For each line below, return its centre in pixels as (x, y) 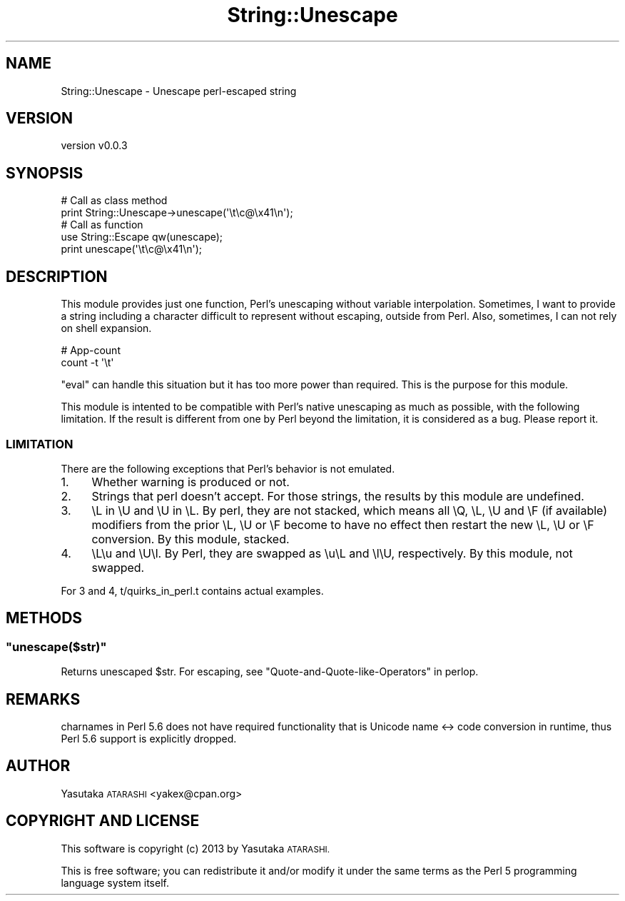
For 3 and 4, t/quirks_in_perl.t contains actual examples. (192, 590)
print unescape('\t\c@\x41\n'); (131, 249)
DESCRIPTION (57, 276)
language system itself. (115, 882)
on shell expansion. (106, 328)
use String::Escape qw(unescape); (142, 237)
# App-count (91, 351)
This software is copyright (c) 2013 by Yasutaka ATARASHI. (195, 848)
